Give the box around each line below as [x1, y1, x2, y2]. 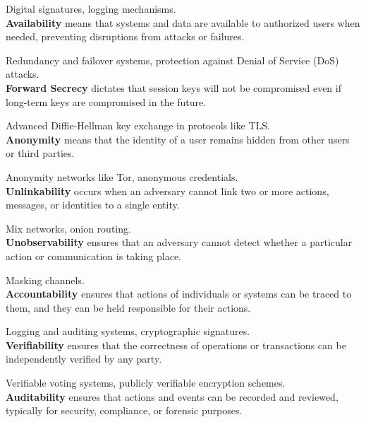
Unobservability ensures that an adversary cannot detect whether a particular [6, 235, 353, 250]
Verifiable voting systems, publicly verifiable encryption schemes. [6, 375, 286, 390]
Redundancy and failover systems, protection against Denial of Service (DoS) [6, 52, 339, 67]
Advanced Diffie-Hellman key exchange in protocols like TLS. [6, 118, 270, 133]
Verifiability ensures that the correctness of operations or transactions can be [6, 337, 346, 352]
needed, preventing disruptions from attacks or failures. [6, 29, 245, 44]
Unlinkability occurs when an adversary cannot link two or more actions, [6, 183, 329, 198]
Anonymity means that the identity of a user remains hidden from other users [6, 131, 350, 146]
